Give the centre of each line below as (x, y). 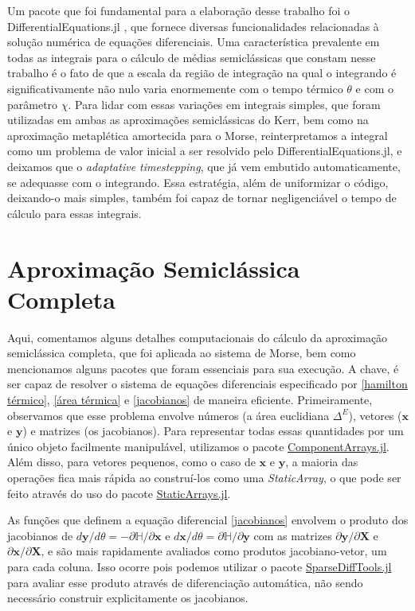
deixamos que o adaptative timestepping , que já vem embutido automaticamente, (204, 166)
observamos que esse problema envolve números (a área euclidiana (168, 415)
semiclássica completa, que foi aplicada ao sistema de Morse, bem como (182, 353)
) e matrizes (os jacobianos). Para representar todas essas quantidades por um (213, 431)
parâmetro (33, 104)
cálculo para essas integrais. (74, 213)
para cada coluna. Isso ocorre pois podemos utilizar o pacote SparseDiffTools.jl (200, 566)
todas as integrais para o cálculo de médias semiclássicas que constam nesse (192, 57)
